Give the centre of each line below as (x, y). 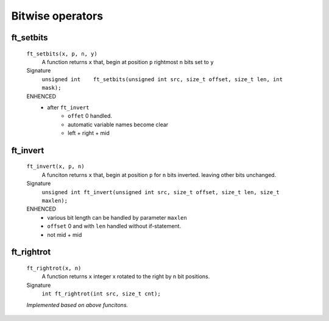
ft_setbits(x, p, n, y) (62, 54)
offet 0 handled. (90, 116)
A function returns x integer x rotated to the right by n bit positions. (126, 276)
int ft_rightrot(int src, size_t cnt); (101, 294)
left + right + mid (89, 133)
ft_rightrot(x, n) (54, 268)
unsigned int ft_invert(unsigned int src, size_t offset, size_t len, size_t (161, 192)
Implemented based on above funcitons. (77, 305)
